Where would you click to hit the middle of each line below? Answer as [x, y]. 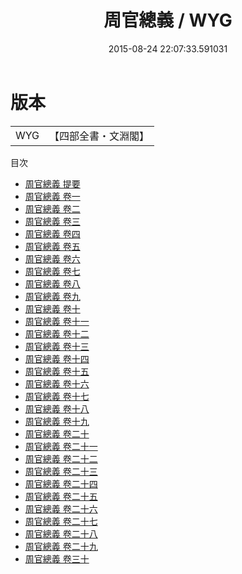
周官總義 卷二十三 [61, 471]
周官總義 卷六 [52, 258]
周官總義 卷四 [52, 233]
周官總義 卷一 [52, 196]
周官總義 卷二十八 [61, 533]
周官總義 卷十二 [57, 333]
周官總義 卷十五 [57, 371]
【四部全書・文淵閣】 [99, 136]
